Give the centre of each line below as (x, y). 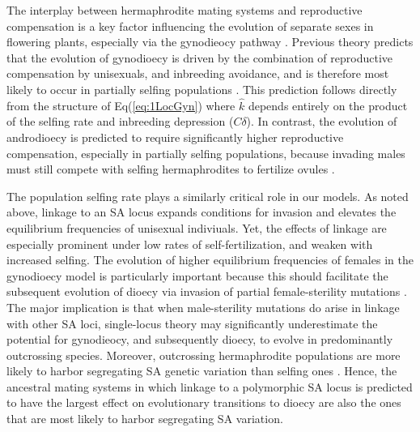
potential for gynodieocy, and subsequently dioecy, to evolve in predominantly (200, 339)
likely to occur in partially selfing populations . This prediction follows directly (202, 89)
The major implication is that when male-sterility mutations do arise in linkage (203, 307)
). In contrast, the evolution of (322, 121)
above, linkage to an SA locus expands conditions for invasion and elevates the (202, 212)
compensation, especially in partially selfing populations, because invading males (206, 153)
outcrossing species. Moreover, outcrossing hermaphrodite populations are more (204, 355)
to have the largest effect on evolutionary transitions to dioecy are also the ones (204, 402)
